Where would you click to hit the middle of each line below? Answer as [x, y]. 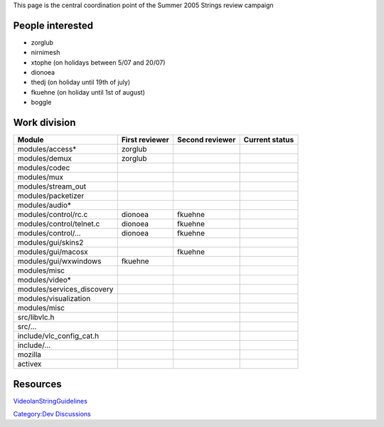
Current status [269, 140]
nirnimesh [46, 53]
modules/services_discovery [65, 290]
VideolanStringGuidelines [50, 401]
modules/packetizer [51, 196]
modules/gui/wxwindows [59, 261]
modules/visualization [54, 299]
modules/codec [44, 168]
